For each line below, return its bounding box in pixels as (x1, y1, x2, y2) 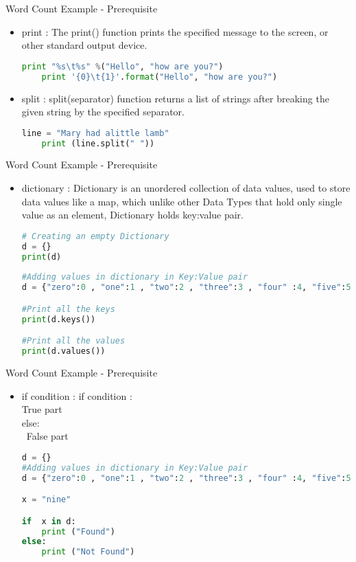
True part (21, 402, 62, 416)
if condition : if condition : (21, 388, 132, 403)
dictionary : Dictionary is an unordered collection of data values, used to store (21, 181, 351, 195)
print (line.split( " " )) (41, 138, 155, 148)
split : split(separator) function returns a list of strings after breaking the (21, 91, 329, 105)
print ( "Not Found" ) (41, 547, 135, 557)
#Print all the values (21, 336, 126, 346)
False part (26, 429, 69, 443)
